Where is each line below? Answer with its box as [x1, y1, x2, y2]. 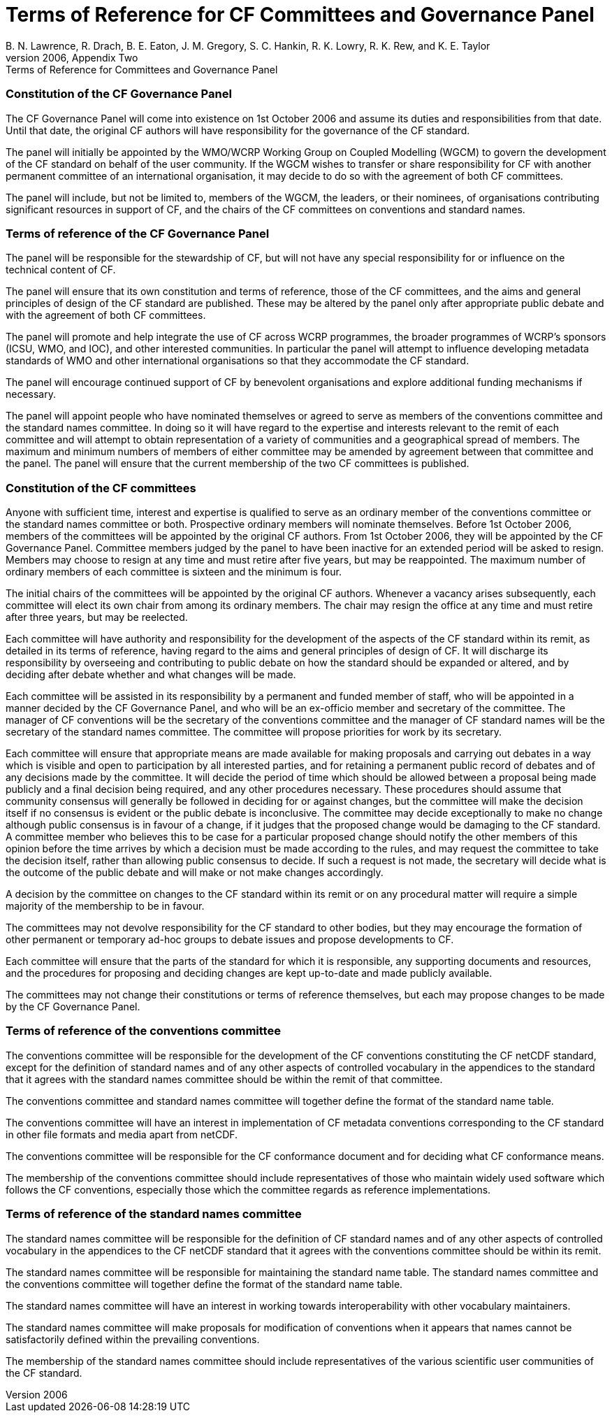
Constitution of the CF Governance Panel [6, 87, 232, 101]
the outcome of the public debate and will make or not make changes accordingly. [6, 866, 384, 878]
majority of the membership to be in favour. [6, 900, 205, 912]
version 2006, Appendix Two [6, 51, 138, 64]
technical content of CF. [6, 264, 116, 276]
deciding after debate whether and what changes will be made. [6, 668, 296, 680]
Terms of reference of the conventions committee [6, 1024, 281, 1038]
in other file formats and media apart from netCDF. [6, 1128, 238, 1140]
